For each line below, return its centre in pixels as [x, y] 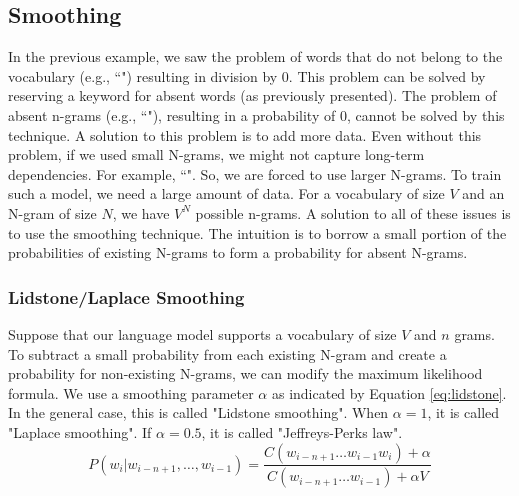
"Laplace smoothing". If [80, 431]
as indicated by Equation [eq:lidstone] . [389, 392]
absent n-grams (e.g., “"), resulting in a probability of [172, 114]
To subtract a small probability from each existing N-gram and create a [227, 353]
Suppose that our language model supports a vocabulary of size [202, 333]
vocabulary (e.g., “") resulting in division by [143, 75]
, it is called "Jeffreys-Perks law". [302, 431]
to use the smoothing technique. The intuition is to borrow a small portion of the [257, 232]
